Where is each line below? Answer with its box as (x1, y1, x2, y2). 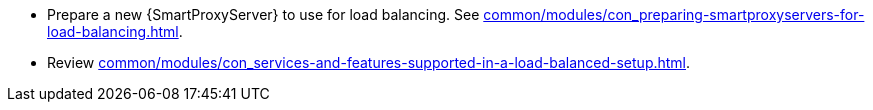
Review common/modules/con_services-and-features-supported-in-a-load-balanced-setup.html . (47, 54, 691, 71)
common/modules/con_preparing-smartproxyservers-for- (483, 6, 865, 23)
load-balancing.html (47, 23, 179, 40)
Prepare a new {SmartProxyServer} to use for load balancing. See (47, 6, 480, 23)
